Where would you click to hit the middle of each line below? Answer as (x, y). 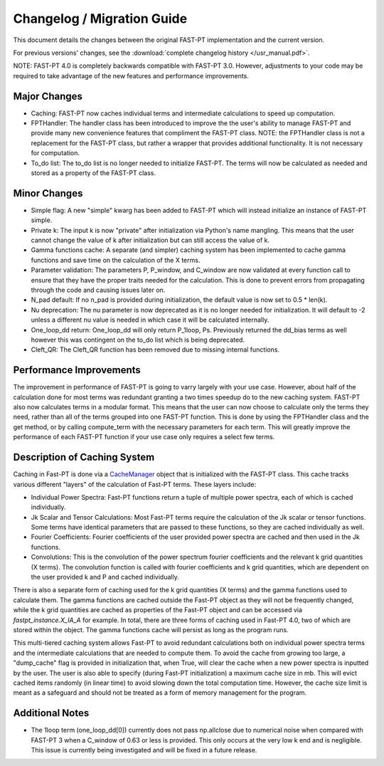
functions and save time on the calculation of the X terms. (116, 260)
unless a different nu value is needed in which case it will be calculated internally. (150, 320)
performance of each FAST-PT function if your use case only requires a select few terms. (144, 437)
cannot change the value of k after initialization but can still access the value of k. (150, 240)
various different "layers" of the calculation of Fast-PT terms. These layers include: (134, 484)
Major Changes (48, 96)
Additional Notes (51, 713)
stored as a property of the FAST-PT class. (94, 173)
